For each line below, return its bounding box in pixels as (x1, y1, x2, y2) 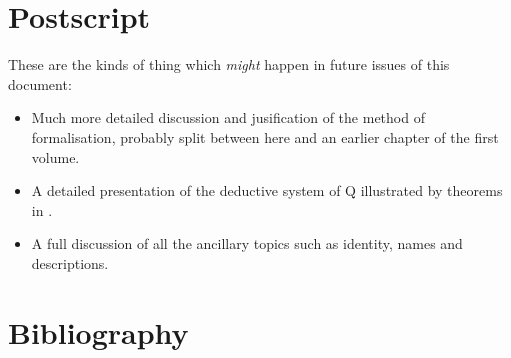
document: (8, 73, 72, 94)
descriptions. (31, 252, 109, 273)
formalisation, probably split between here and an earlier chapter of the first (31, 126, 499, 147)
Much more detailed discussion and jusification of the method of (31, 107, 425, 128)
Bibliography (8, 311, 189, 352)
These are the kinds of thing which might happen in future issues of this (8, 54, 450, 75)
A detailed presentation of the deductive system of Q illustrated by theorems (31, 180, 503, 201)
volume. (31, 146, 80, 167)
